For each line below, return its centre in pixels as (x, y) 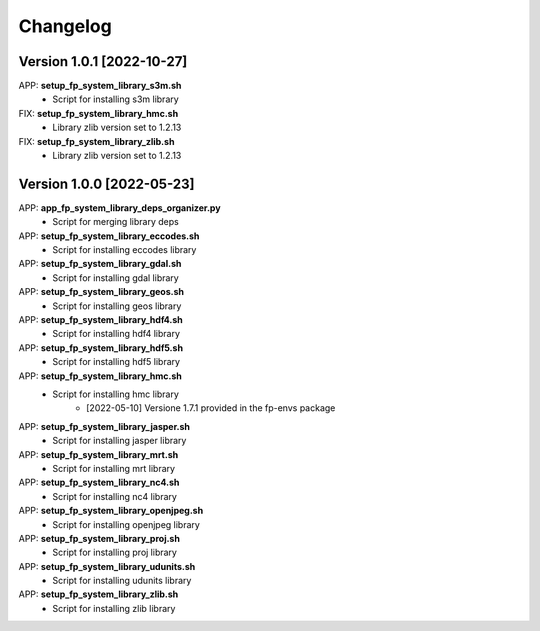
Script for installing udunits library (122, 581)
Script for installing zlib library (114, 608)
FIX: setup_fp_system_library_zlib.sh (96, 141)
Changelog (65, 26)
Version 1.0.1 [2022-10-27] (103, 61)
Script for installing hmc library (116, 394)
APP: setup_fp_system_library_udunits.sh (107, 566)
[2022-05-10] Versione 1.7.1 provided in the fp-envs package (211, 408)
